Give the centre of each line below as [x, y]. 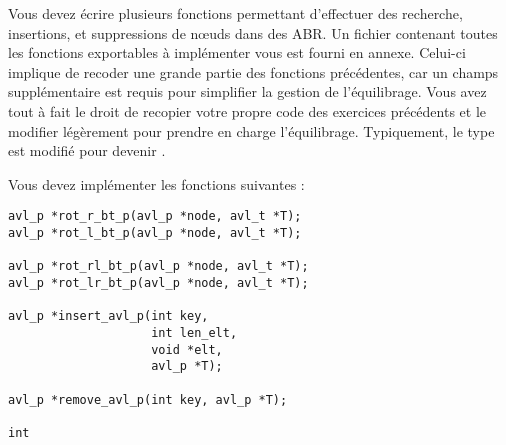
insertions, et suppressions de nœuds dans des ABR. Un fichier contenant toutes [253, 32]
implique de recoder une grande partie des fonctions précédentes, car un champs [253, 71]
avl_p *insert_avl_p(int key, [108, 316]
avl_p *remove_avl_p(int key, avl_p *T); [148, 399]
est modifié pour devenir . [87, 150]
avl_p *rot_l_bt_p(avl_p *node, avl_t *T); [155, 233]
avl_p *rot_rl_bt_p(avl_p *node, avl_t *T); [158, 266]
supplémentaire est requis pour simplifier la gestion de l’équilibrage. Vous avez [247, 91]
